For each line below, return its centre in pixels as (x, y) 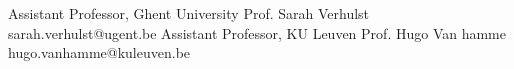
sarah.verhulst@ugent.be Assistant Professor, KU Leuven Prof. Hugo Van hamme (257, 32)
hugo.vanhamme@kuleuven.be (99, 52)
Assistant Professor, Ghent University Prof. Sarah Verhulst (189, 13)
